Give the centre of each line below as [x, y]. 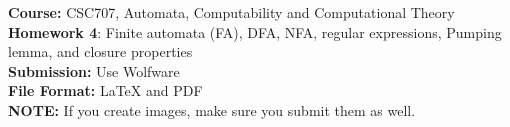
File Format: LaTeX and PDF [105, 90]
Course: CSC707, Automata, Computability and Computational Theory [231, 12]
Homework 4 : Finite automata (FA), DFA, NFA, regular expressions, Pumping [255, 31]
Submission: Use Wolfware [94, 70]
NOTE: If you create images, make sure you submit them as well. [212, 109]
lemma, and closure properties [100, 51]
